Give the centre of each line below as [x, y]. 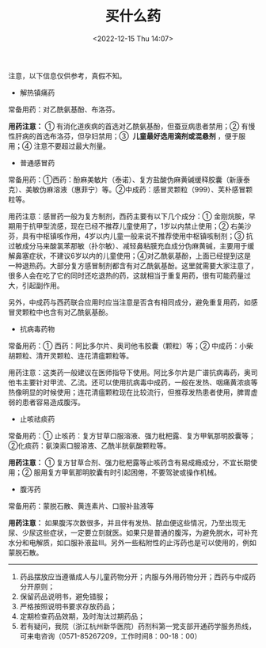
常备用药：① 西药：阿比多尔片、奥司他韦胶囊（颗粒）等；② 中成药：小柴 [131, 346]
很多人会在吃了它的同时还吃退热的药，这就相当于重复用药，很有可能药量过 [129, 275]
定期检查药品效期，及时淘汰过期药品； [82, 616]
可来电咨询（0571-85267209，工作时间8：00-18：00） [110, 636]
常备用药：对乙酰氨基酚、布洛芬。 [64, 109]
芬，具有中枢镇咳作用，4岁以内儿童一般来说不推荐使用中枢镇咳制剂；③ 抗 [131, 236]
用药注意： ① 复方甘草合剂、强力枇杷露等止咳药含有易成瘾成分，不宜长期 [129, 462]
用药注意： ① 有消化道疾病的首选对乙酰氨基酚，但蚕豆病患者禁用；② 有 [128, 126]
